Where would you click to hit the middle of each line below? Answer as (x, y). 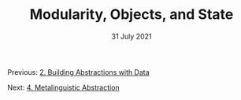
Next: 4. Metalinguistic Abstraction (63, 87)
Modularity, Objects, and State (132, 15)
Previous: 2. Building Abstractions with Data (79, 72)
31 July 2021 (132, 36)
